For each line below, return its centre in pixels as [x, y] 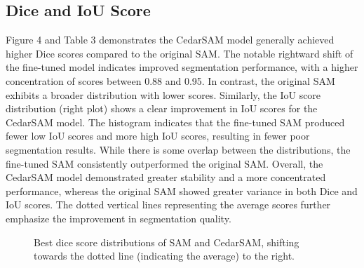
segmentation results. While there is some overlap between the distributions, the [178, 149]
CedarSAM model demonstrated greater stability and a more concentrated [166, 177]
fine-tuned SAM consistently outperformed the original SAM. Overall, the [164, 163]
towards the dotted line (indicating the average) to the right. [164, 256]
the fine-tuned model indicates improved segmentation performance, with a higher [182, 67]
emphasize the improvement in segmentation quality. [119, 218]
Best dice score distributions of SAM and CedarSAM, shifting [167, 242]
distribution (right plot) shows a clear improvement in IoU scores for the [162, 108]
